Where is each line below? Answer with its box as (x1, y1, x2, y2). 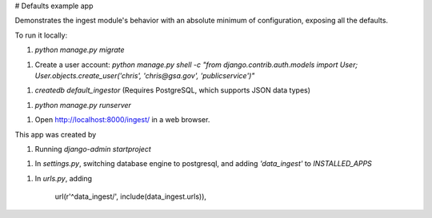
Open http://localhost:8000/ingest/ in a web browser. (34, 115, 210, 125)
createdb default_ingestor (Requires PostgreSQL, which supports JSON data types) (34, 85, 311, 95)
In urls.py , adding (34, 173, 92, 183)
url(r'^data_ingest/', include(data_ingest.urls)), (54, 192, 207, 201)
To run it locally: (14, 30, 68, 40)
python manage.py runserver (34, 100, 132, 109)
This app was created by (14, 129, 97, 139)
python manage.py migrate (34, 45, 125, 55)
